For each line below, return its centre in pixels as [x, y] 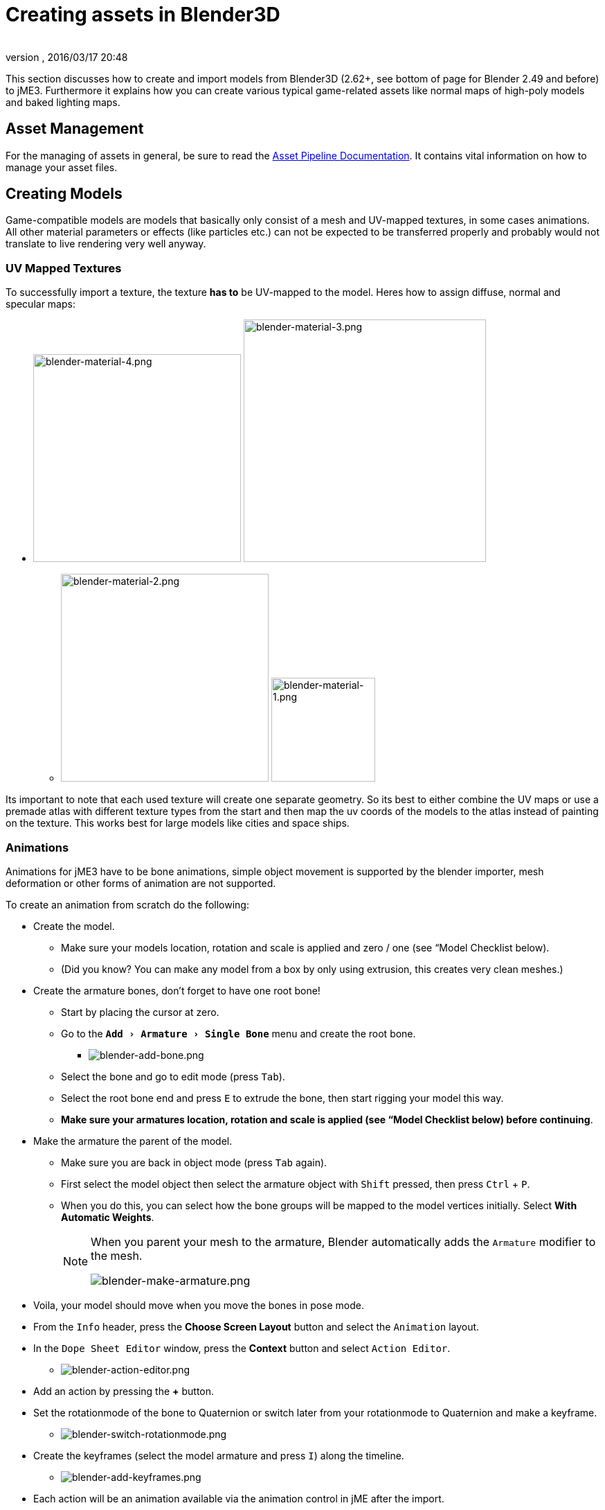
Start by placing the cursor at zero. [140, 1012]
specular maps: [40, 304]
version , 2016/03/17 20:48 [67, 57]
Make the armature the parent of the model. [133, 1141]
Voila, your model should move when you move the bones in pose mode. [199, 1305]
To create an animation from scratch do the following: [127, 904]
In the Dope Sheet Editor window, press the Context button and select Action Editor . [242, 1348]
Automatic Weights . [108, 1217]
